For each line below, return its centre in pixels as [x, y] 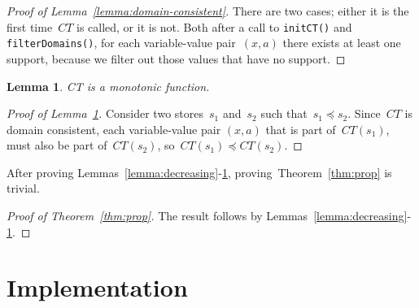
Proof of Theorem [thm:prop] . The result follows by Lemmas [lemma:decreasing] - [209, 216]
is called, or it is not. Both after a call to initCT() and [214, 26]
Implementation [97, 287]
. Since [364, 113]
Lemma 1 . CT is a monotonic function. [108, 86]
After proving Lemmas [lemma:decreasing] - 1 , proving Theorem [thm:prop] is [199, 172]
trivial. [23, 188]
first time [30, 26]
